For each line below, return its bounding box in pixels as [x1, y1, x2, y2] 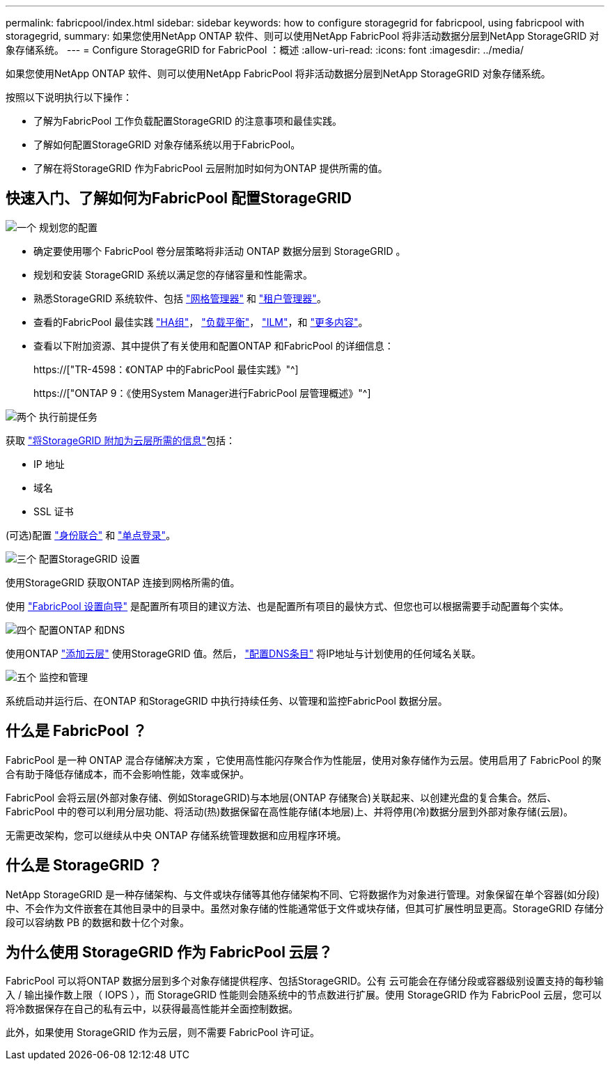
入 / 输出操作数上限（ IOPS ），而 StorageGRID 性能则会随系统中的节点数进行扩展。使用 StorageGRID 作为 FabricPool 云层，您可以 [6, 989, 602, 1001]
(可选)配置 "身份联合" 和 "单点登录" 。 [6, 528, 176, 541]
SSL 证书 [33, 505, 74, 517]
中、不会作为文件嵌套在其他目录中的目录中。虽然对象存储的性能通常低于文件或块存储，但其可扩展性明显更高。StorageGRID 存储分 [6, 902, 604, 914]
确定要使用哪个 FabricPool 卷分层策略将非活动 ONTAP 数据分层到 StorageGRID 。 [33, 244, 406, 257]
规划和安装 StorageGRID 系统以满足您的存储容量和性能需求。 [33, 268, 313, 281]
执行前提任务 [38, 410, 97, 423]
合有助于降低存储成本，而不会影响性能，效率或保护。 [6, 767, 249, 780]
